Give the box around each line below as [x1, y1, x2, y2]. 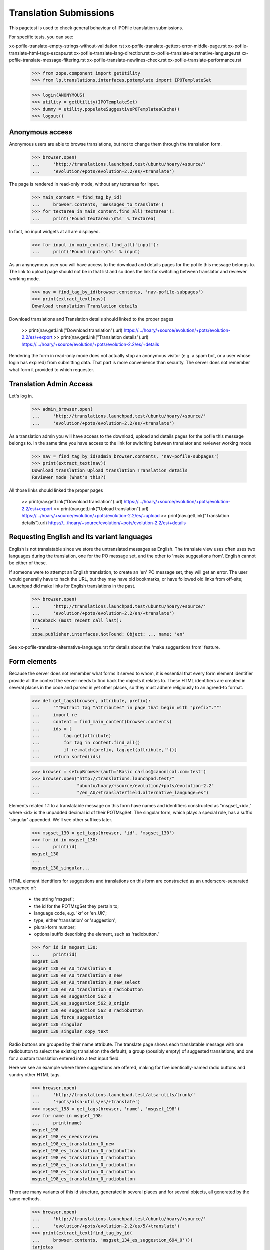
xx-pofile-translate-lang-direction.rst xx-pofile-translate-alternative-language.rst [74, 50, 241, 56]
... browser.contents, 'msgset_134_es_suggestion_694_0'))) [32, 1237, 193, 1243]
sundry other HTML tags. [9, 1071, 61, 1077]
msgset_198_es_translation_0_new [32, 1141, 114, 1147]
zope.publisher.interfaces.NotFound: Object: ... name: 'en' [32, 631, 185, 637]
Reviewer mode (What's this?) [32, 475, 106, 480]
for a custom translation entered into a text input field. [9, 1055, 120, 1061]
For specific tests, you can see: [9, 34, 74, 40]
